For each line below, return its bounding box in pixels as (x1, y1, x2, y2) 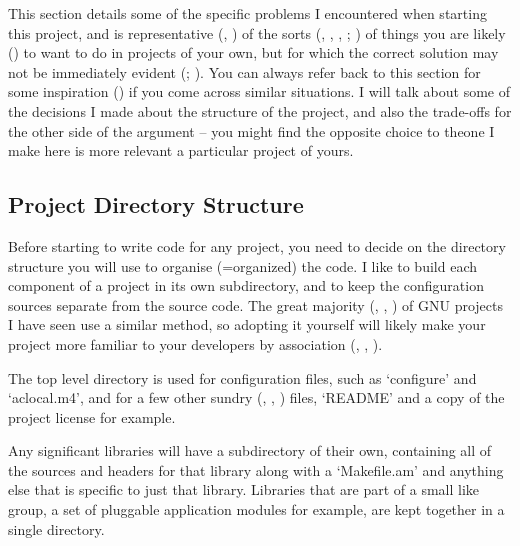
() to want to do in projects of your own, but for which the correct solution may (8, 42, 499, 63)
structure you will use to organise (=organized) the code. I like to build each (8, 255, 477, 276)
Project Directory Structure (8, 189, 304, 220)
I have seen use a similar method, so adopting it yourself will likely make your (8, 314, 486, 335)
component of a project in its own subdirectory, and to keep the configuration (8, 275, 484, 296)
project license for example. (8, 406, 176, 427)
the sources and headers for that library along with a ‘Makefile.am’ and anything (8, 459, 504, 480)
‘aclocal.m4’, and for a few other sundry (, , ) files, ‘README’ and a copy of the (8, 387, 505, 408)
